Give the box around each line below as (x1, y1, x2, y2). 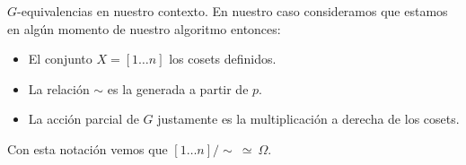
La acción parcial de (28, 109, 139, 128)
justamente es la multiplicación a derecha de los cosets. (157, 109, 460, 128)
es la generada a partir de (107, 79, 249, 98)
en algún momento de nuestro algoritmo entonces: (7, 19, 281, 38)
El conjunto (28, 49, 92, 68)
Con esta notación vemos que (7, 139, 168, 158)
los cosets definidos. (169, 49, 277, 68)
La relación (28, 79, 90, 98)
